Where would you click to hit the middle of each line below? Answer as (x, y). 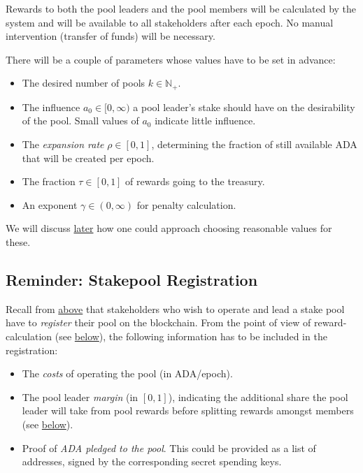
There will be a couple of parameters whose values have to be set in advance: (171, 59)
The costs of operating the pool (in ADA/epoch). (127, 373)
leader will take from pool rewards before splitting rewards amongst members (188, 410)
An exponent (50, 204)
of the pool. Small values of (80, 121)
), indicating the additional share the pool (258, 396)
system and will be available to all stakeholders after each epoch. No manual (170, 22)
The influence (51, 107)
